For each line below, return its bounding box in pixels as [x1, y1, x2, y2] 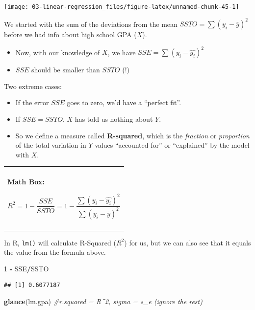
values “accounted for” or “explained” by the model [95, 140, 250, 150]
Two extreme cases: [4, 81, 62, 91]
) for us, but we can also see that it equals [124, 237, 251, 247]
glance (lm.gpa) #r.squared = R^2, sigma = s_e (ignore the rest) [4, 296, 203, 307]
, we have [107, 47, 136, 57]
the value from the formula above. [4, 247, 106, 257]
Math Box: [7, 177, 45, 187]
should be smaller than [31, 65, 100, 75]
